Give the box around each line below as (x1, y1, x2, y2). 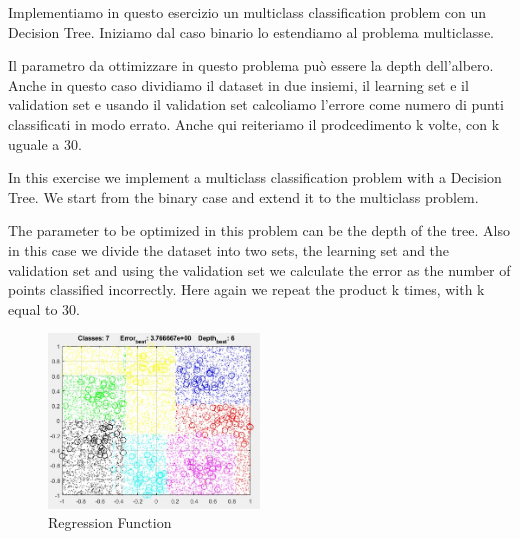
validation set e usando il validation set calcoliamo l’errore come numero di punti (8, 94, 504, 115)
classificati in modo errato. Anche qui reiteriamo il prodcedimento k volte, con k (8, 113, 500, 134)
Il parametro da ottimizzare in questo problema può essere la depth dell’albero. (8, 55, 494, 76)
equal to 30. (8, 298, 80, 319)
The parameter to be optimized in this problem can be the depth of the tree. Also (8, 220, 510, 241)
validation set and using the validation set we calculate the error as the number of (8, 259, 511, 280)
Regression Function (48, 512, 172, 533)
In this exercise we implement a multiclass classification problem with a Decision (8, 167, 502, 188)
